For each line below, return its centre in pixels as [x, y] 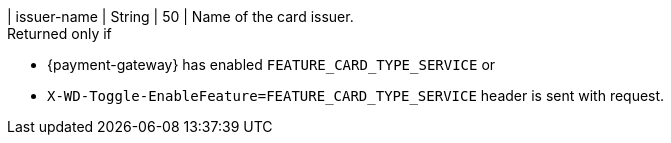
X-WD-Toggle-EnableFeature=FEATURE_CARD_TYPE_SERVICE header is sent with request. [356, 95]
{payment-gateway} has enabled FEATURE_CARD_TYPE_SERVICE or [271, 64]
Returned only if [59, 33]
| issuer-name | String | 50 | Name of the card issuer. [180, 16]
